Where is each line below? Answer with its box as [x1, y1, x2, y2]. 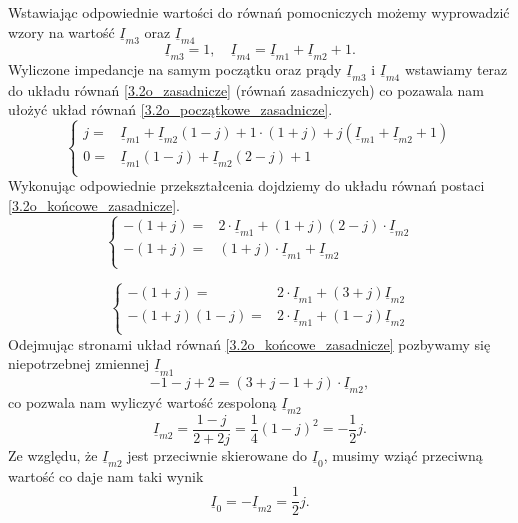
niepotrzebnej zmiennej [8, 353, 150, 374]
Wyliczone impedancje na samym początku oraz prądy [8, 58, 342, 79]
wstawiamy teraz [404, 58, 508, 79]
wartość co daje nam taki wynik [8, 465, 204, 486]
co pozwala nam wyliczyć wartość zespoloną [8, 391, 277, 412]
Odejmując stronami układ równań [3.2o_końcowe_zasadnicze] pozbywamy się [8, 333, 491, 354]
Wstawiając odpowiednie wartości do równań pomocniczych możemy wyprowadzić [8, 2, 510, 22]
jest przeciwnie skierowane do [127, 444, 308, 465]
